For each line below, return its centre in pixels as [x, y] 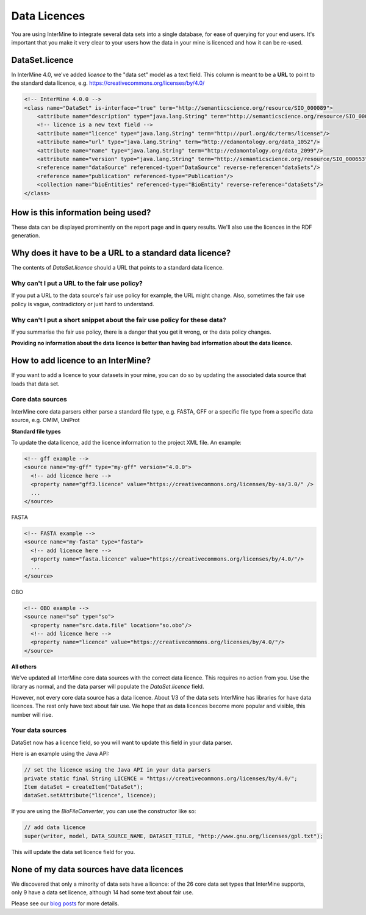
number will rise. [32, 714]
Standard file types [36, 431]
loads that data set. [35, 384]
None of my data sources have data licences [97, 869]
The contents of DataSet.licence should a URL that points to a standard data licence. [117, 268]
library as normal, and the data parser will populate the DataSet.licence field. [108, 686]
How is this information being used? [81, 213]
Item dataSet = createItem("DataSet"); [84, 787]
